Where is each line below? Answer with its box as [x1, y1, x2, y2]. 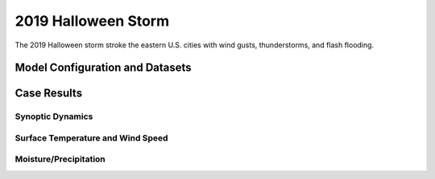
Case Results [14, 87, 83, 100]
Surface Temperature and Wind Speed [14, 132, 168, 144]
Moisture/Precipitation [14, 153, 106, 165]
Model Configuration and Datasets [14, 61, 193, 75]
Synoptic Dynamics [14, 111, 93, 122]
